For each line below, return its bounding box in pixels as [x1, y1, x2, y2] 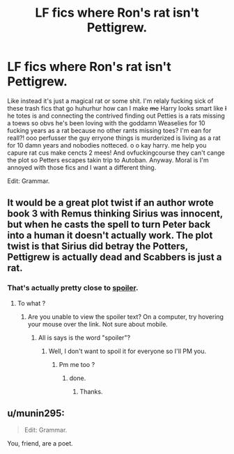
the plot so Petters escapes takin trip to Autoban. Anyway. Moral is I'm [7, 155, 209, 164]
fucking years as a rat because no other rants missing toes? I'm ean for [7, 126, 212, 134]
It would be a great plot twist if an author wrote [7, 197, 214, 209]
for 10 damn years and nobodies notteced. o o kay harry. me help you [7, 141, 207, 149]
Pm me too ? [58, 360, 95, 368]
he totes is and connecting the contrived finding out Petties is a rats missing [7, 111, 225, 120]
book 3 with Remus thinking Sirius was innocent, [7, 208, 223, 220]
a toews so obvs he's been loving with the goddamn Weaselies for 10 [7, 118, 205, 127]
